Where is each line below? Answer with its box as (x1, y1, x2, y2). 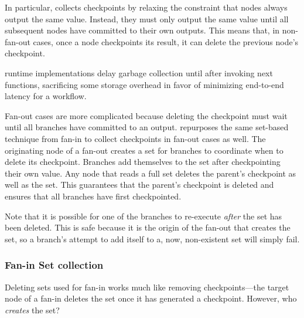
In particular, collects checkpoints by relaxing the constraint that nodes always (5, 1, 288, 13)
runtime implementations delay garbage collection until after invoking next (5, 66, 273, 79)
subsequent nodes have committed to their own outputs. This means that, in (5, 24, 280, 36)
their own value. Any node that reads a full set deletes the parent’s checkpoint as (5, 167, 296, 179)
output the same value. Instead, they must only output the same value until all (5, 12, 289, 25)
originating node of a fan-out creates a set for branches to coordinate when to (5, 144, 283, 156)
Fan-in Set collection (5, 258, 104, 272)
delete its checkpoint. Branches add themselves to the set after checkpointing (5, 155, 281, 168)
